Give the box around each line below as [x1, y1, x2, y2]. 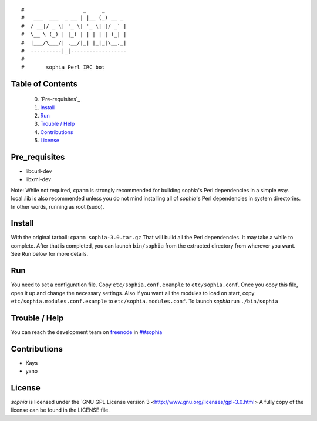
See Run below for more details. [11, 250, 89, 258]
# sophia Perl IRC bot [21, 64, 105, 71]
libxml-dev [25, 176, 52, 183]
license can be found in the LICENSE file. [11, 406, 110, 414]
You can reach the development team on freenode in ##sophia [11, 328, 163, 335]
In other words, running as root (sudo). [11, 203, 104, 210]
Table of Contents [11, 79, 78, 89]
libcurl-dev [25, 168, 52, 175]
